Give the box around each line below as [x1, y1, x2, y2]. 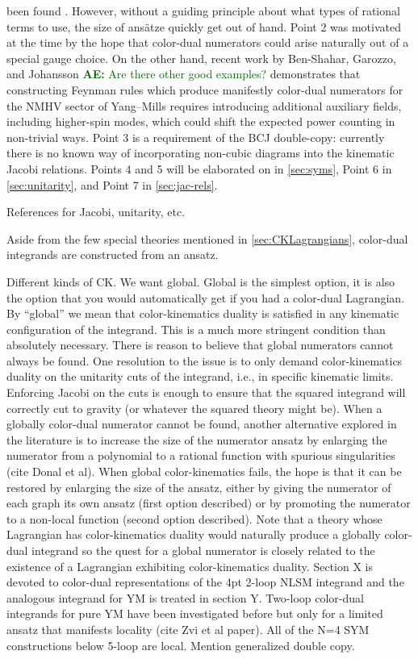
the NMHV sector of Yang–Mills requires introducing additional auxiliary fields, [6, 97, 402, 114]
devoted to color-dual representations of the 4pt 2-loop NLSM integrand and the [6, 573, 404, 590]
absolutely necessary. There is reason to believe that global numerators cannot [6, 336, 394, 353]
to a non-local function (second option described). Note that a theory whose [6, 510, 382, 527]
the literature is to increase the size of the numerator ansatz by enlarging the [6, 431, 387, 448]
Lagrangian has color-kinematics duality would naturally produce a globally [6, 526, 381, 543]
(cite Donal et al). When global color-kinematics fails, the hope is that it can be [6, 463, 402, 480]
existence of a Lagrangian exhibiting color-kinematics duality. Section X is [6, 557, 373, 574]
